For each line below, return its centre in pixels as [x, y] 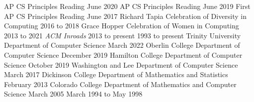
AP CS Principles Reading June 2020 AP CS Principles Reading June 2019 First [127, 6]
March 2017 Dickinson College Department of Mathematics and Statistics [116, 74]
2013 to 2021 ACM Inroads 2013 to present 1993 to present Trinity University [123, 35]
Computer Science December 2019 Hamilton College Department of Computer [123, 54]
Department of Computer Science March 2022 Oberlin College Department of [122, 45]
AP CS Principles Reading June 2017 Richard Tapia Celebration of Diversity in [126, 16]
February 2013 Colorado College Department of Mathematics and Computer [120, 84]
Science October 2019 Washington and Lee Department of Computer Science [121, 64]
